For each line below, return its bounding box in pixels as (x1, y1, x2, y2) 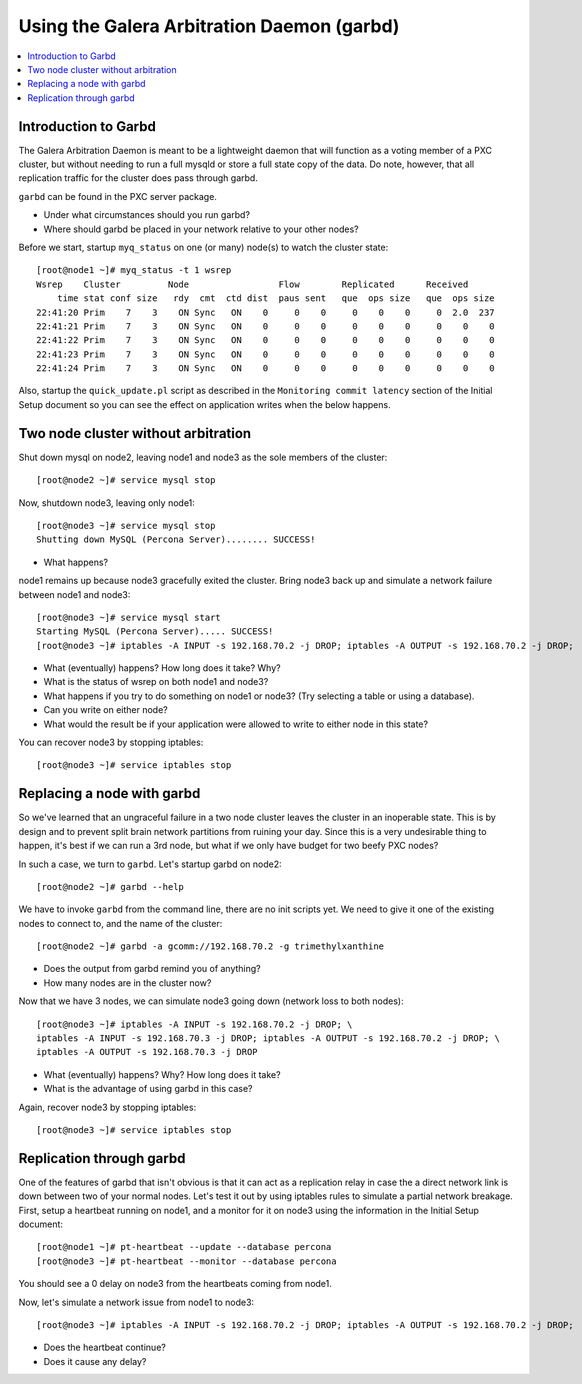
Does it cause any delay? (43, 1355, 147, 1367)
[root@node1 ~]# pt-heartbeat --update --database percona (36, 1241, 332, 1253)
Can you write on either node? (43, 704, 169, 716)
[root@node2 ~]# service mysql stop (36, 475, 216, 486)
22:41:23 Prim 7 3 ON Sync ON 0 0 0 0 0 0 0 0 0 (36, 348, 495, 360)
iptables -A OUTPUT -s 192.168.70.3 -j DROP (36, 1046, 259, 1058)
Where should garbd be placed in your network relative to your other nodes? (43, 223, 359, 235)
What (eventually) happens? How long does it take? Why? (43, 662, 281, 674)
